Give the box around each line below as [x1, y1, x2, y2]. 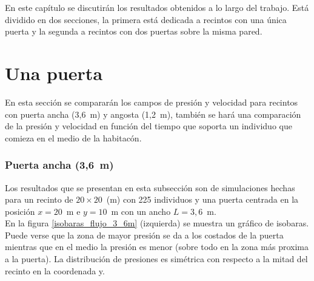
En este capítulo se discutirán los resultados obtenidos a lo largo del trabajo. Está [5, 1, 309, 13]
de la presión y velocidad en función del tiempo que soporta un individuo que [5, 120, 292, 132]
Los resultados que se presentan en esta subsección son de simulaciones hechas [5, 181, 295, 194]
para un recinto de [5, 193, 73, 206]
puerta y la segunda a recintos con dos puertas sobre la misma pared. [5, 25, 262, 38]
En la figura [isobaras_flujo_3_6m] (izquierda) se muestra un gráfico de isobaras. [5, 217, 309, 229]
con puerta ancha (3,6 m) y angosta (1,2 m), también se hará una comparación [5, 107, 301, 120]
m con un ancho [111, 205, 171, 217]
